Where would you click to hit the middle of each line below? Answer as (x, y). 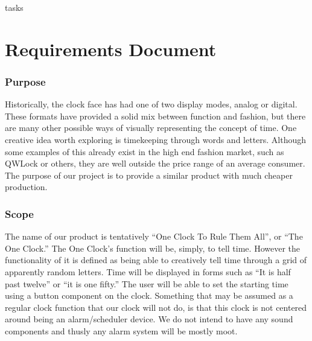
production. (26, 187)
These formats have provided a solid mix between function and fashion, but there (155, 116)
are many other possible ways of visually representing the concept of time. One (151, 128)
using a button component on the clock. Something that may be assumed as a (149, 295)
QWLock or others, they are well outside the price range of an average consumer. (155, 163)
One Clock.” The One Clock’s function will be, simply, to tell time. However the (152, 248)
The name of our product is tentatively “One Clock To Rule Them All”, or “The (154, 236)
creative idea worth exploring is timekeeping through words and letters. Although (156, 139)
